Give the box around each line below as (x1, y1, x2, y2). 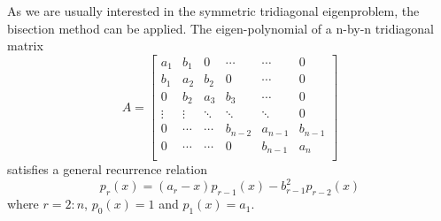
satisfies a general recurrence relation (7, 160, 207, 179)
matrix (7, 36, 43, 55)
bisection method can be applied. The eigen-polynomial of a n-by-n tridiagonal (7, 19, 434, 37)
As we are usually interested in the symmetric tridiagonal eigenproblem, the (7, 2, 420, 19)
